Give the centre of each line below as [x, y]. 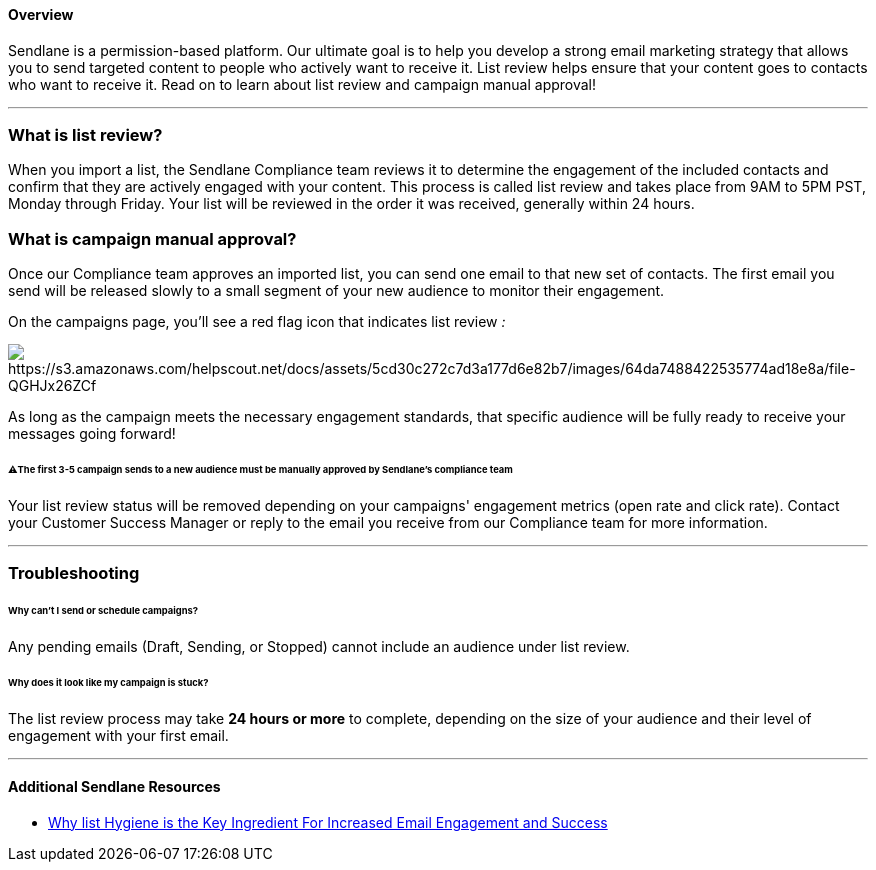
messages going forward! [92, 434]
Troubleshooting [74, 573]
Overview [41, 14]
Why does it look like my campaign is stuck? [108, 682]
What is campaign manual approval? [152, 238]
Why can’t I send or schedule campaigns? [103, 611]
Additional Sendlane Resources [114, 787]
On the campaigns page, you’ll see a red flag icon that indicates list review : [257, 322]
